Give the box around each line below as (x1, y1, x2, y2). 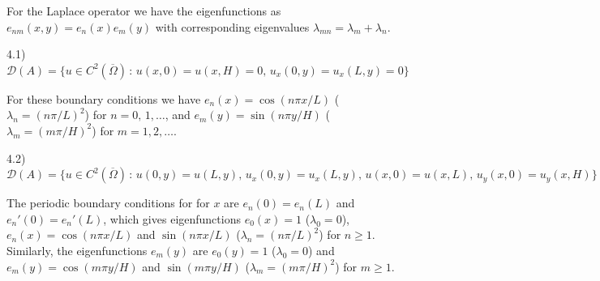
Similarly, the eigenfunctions (6, 241, 148, 258)
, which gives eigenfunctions (103, 210, 241, 227)
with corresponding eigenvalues (155, 18, 310, 35)
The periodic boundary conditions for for (6, 194, 210, 211)
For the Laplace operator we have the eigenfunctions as (6, 2, 281, 19)
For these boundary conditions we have (6, 90, 201, 107)
